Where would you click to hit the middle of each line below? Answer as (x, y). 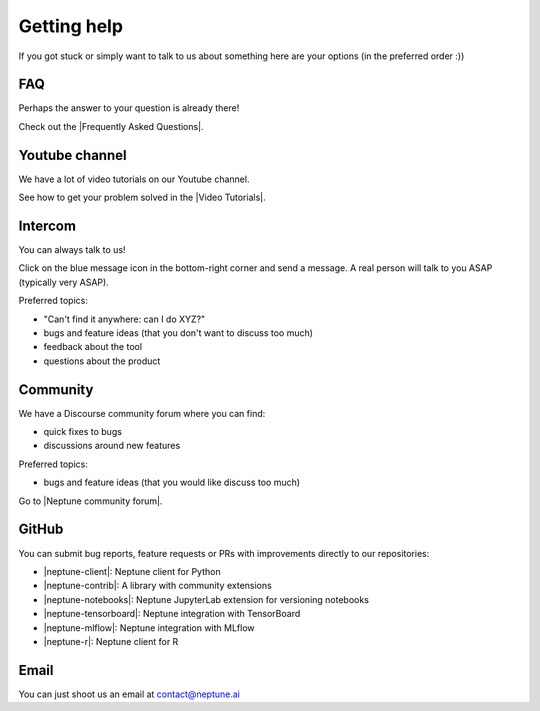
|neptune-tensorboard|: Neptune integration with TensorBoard (172, 614)
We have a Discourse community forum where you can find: (142, 413)
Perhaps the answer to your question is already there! (129, 108)
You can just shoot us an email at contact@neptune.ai (129, 694)
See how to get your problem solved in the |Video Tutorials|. (142, 197)
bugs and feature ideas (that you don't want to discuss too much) (178, 333)
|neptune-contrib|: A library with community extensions (157, 586)
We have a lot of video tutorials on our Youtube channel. (134, 179)
